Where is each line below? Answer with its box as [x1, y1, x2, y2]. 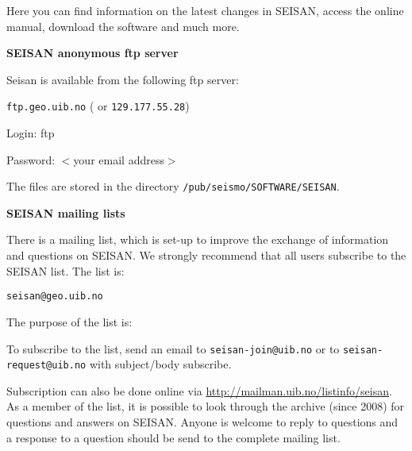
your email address [73, 151, 164, 168]
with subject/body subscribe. [89, 356, 232, 372]
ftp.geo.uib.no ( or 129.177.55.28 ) [6, 98, 190, 114]
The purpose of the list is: [6, 313, 133, 330]
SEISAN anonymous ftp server [6, 44, 179, 61]
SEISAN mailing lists [6, 204, 125, 221]
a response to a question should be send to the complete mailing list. [6, 429, 341, 445]
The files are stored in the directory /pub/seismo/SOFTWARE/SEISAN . [6, 178, 340, 195]
